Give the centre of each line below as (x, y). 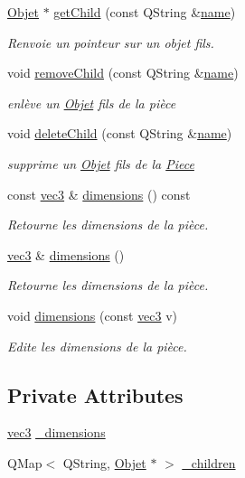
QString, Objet (104, 462)
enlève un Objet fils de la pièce (92, 103)
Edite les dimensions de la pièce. (97, 346)
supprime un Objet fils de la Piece (101, 163)
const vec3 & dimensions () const (99, 194)
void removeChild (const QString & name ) (123, 73)
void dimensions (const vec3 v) (93, 315)
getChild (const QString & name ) (145, 12)
